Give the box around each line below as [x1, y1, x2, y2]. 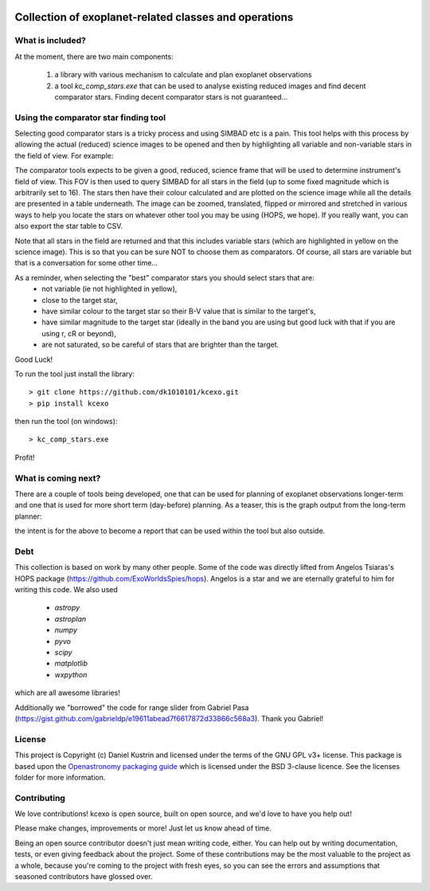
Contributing [14, 792, 65, 803]
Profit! [14, 453, 35, 462]
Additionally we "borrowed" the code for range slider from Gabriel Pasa [14, 702, 249, 712]
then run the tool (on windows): [14, 417, 118, 426]
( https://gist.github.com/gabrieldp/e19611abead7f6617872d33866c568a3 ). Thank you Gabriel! [14, 713, 324, 723]
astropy [54, 603, 80, 613]
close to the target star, [41, 295, 119, 304]
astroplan [54, 614, 87, 623]
